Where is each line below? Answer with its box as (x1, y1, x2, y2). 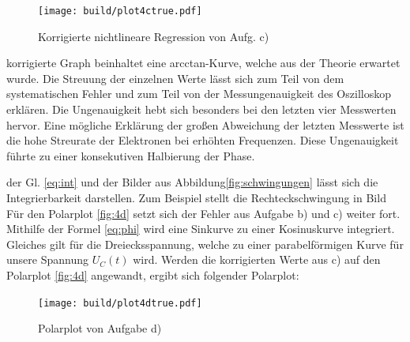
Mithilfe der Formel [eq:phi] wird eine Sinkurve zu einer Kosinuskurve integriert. (6, 220, 395, 237)
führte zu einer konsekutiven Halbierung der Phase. (6, 147, 255, 163)
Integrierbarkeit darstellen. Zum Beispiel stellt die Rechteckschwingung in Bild (6, 190, 386, 205)
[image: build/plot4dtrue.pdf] (38, 297, 202, 309)
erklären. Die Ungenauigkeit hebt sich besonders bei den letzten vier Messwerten (6, 101, 397, 118)
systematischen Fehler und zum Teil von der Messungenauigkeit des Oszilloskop (6, 85, 391, 102)
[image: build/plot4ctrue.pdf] (38, 6, 202, 17)
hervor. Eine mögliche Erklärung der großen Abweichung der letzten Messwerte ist (6, 116, 404, 133)
